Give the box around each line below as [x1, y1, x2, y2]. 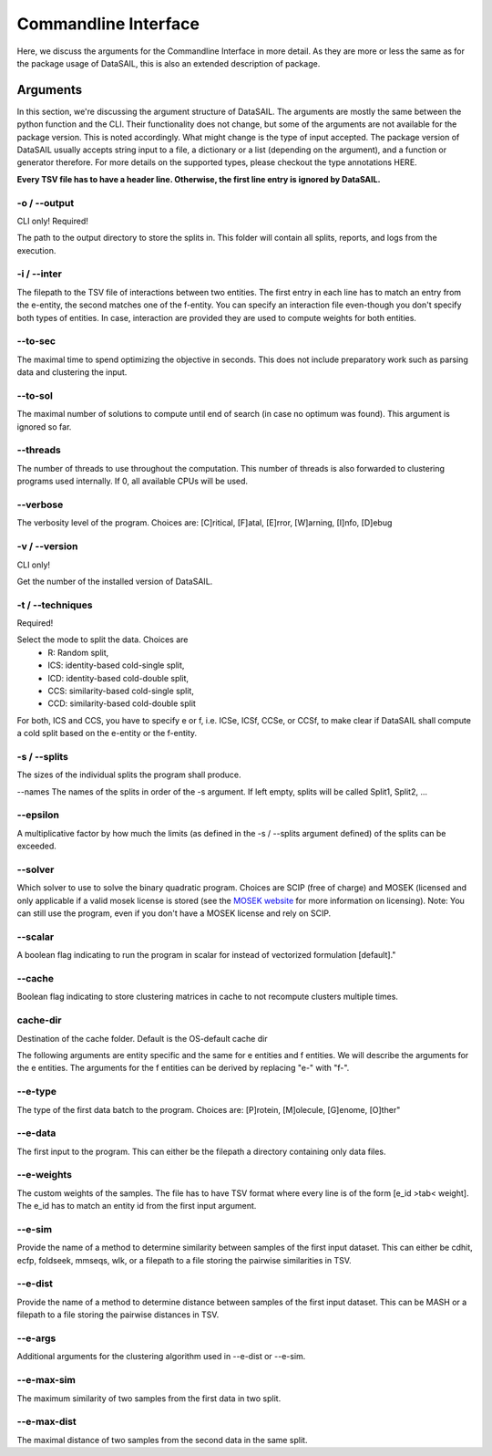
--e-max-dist [16, 1415, 77, 1428]
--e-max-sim [16, 1374, 77, 1387]
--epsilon [16, 808, 59, 821]
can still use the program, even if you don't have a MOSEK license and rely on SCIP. [16, 908, 332, 919]
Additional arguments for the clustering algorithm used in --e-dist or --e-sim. [16, 1351, 306, 1362]
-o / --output [16, 196, 75, 209]
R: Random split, [47, 647, 109, 658]
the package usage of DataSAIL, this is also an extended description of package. [16, 57, 321, 68]
